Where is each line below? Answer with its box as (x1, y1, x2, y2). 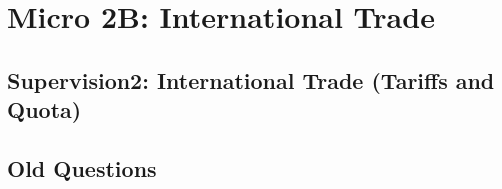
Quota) (7, 94, 82, 125)
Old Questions (7, 152, 157, 183)
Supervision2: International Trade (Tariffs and (7, 64, 495, 95)
